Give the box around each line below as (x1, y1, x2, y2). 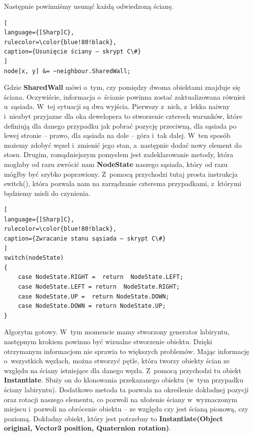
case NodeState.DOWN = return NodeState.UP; (18, 302, 166, 310)
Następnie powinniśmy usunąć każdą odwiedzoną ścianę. (4, 1, 174, 11)
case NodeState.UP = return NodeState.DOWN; (18, 293, 169, 300)
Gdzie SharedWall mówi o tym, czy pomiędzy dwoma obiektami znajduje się (4, 82, 241, 92)
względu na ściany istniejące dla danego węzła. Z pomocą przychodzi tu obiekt (4, 365, 242, 375)
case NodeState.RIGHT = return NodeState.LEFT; (18, 273, 184, 281)
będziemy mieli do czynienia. (4, 188, 90, 198)
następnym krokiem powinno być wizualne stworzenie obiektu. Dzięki (4, 336, 212, 346)
